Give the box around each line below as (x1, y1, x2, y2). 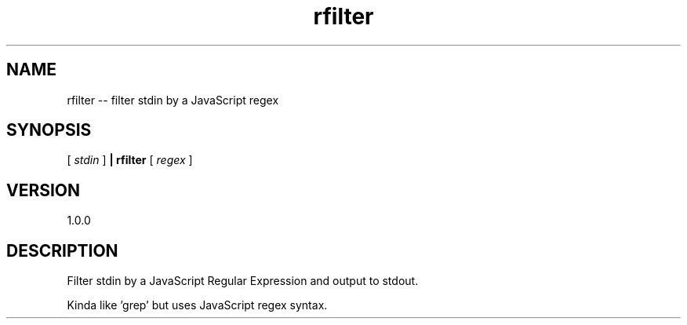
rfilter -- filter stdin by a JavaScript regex (67, 93, 279, 107)
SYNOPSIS (6, 120, 92, 141)
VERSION (6, 180, 81, 200)
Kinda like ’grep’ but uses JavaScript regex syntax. (67, 298, 328, 312)
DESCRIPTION (6, 240, 118, 261)
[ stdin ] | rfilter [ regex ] (67, 153, 193, 167)
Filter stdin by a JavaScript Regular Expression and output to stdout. (67, 274, 419, 288)
